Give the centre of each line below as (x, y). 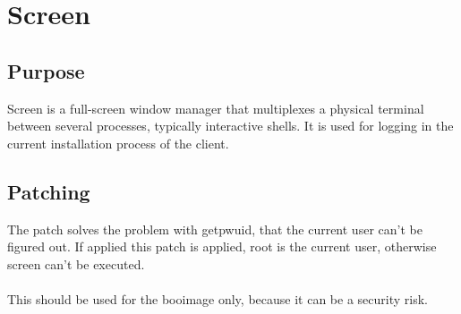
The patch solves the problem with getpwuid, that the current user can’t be (215, 229)
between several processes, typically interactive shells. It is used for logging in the (230, 126)
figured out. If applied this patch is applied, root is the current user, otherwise (222, 246)
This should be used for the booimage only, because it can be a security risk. (218, 298)
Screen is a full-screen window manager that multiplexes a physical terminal (216, 108)
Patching (49, 191)
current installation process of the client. (118, 143)
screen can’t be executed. (76, 263)
